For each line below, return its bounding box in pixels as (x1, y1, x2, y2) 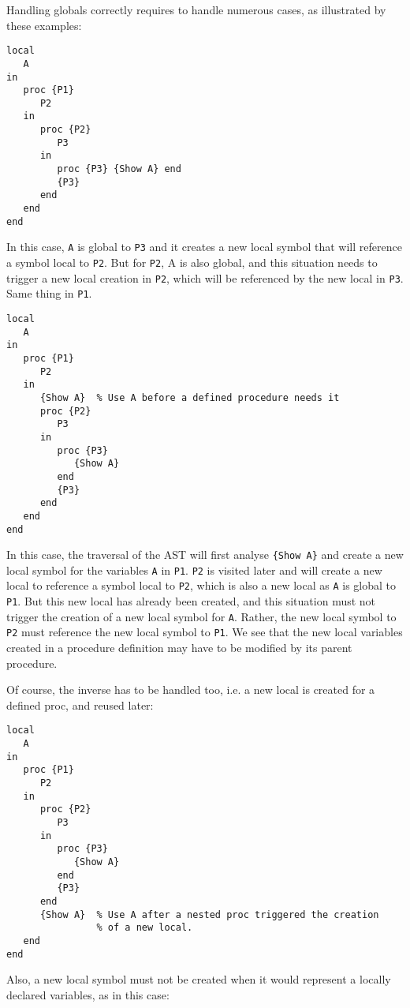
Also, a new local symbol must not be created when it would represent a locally (6, 971, 391, 987)
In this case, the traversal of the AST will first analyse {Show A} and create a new (6, 546, 404, 563)
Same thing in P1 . (6, 285, 92, 302)
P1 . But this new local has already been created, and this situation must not (6, 593, 376, 609)
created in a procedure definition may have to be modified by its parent (6, 639, 352, 656)
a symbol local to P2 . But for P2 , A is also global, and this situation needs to (6, 254, 378, 271)
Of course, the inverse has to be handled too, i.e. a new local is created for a (6, 681, 375, 698)
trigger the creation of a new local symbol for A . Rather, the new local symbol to (6, 608, 397, 624)
